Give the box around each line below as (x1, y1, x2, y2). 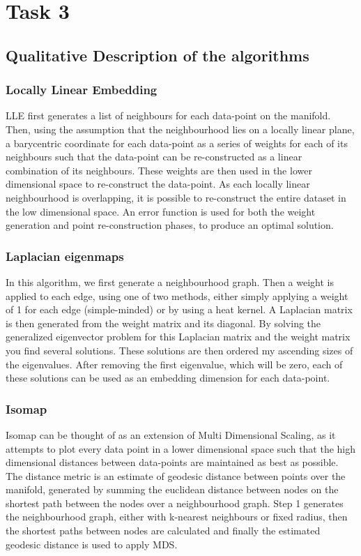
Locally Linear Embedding (6, 81, 158, 98)
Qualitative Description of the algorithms (6, 44, 309, 66)
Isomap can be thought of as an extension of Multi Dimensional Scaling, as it (6, 427, 336, 442)
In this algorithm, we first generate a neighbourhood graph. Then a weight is (6, 274, 335, 289)
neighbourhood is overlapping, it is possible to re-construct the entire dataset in (6, 190, 346, 204)
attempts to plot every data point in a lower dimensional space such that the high (6, 441, 356, 456)
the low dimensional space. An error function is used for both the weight (6, 204, 316, 218)
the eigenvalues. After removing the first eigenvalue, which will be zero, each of (6, 356, 343, 371)
